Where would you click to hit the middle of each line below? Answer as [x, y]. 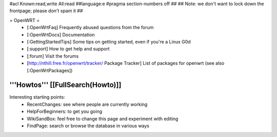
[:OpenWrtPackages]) [50, 70]
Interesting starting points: [37, 97]
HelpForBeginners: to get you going [65, 111]
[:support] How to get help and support [68, 49]
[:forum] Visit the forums [53, 56]
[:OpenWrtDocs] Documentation [61, 35]
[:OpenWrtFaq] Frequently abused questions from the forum [90, 28]
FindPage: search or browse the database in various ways [88, 126]
